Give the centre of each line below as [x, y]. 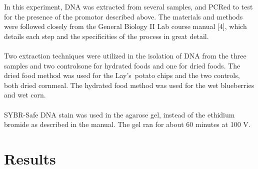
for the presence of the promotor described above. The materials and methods [123, 16]
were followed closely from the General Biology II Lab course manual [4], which [125, 26]
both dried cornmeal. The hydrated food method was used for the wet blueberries [129, 85]
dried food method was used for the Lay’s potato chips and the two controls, [122, 75]
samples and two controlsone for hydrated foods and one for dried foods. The [122, 65]
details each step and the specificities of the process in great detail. [106, 36]
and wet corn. [25, 95]
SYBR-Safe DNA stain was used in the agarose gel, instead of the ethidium [119, 114]
